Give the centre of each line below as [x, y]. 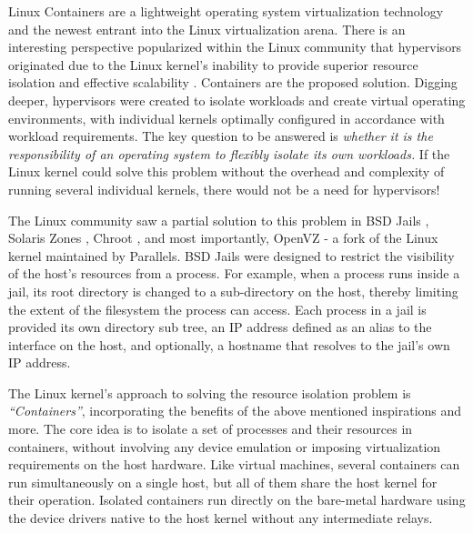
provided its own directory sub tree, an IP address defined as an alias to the [220, 327]
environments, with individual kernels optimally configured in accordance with [226, 118]
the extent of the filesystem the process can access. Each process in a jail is [217, 309]
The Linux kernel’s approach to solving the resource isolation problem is [210, 392]
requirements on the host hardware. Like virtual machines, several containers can [234, 464]
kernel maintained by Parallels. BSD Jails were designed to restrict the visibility [231, 255]
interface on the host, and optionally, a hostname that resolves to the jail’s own [229, 344]
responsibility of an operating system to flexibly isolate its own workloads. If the [229, 153]
